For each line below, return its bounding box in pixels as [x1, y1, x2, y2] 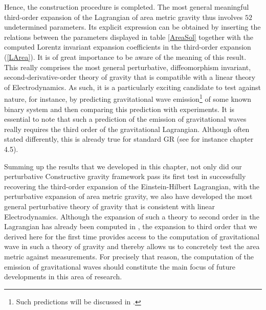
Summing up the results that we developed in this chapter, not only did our [4, 161, 242, 171]
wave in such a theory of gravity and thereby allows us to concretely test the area [4, 241, 260, 252]
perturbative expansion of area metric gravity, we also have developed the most [4, 191, 253, 202]
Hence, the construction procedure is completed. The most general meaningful [4, 2, 249, 12]
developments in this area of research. [4, 271, 122, 282]
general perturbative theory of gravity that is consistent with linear [4, 201, 215, 211]
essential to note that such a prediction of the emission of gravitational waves [4, 114, 247, 124]
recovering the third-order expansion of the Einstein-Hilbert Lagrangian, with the [4, 181, 260, 191]
